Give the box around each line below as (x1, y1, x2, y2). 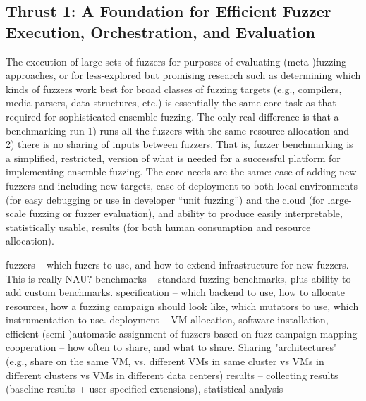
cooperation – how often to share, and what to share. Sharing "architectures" (6, 340, 338, 354)
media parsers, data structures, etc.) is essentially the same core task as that (6, 95, 336, 110)
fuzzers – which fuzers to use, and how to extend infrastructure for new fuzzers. (6, 257, 349, 271)
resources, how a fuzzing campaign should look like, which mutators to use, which (6, 298, 359, 313)
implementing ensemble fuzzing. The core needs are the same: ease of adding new (6, 164, 357, 179)
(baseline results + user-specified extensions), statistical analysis (6, 381, 283, 396)
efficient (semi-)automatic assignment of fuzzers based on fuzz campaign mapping (6, 326, 358, 340)
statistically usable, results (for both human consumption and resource (6, 219, 311, 234)
